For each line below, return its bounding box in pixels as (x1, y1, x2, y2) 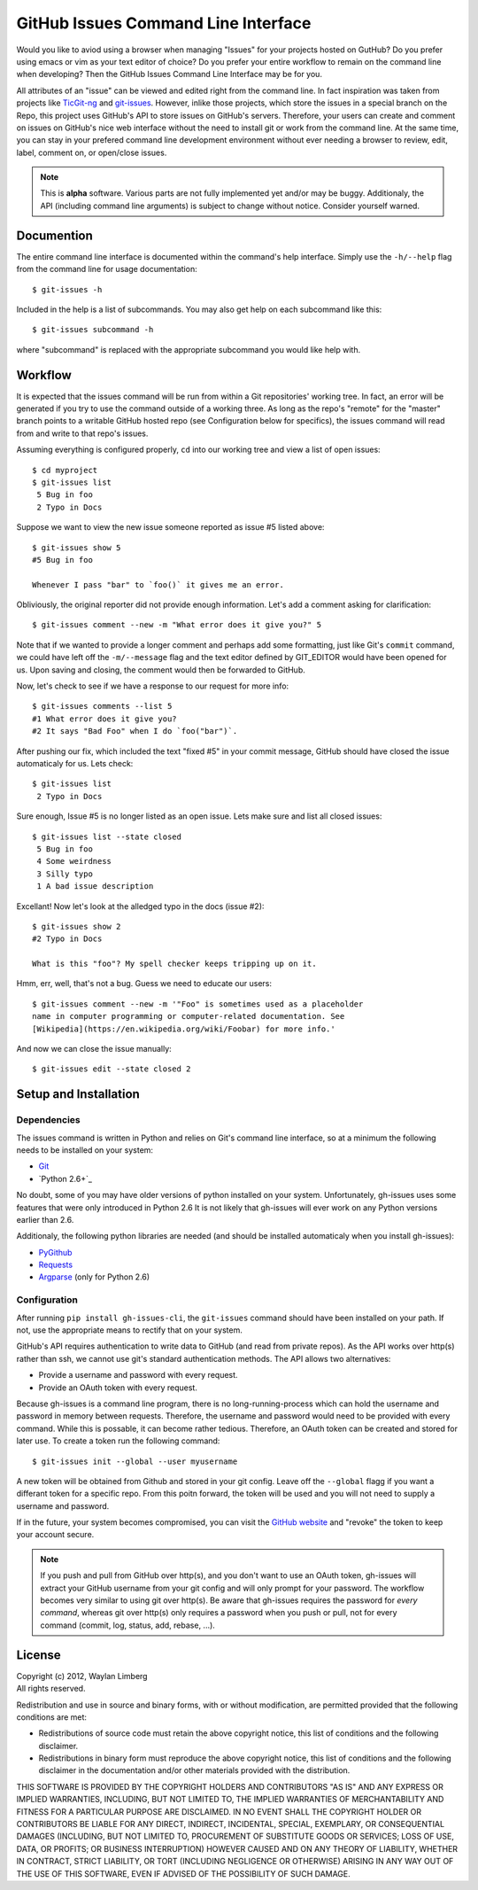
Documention (16, 228, 93, 243)
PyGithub (38, 1247, 73, 1257)
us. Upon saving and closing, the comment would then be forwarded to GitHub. (16, 665, 305, 675)
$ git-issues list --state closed (32, 831, 181, 842)
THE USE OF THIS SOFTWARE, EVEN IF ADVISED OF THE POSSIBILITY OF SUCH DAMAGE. (16, 1868, 351, 1878)
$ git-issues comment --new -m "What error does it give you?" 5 (32, 620, 322, 630)
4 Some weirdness (36, 856, 112, 867)
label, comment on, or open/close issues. (16, 147, 167, 158)
